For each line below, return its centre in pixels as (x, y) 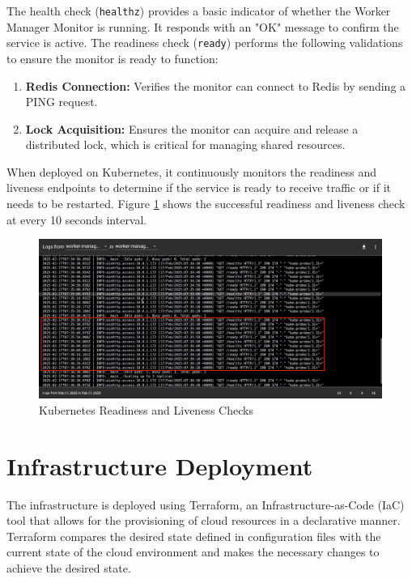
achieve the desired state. (69, 568)
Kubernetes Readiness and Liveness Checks (146, 409)
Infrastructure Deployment (160, 465)
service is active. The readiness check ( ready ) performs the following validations (205, 43)
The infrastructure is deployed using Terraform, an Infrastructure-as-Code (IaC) (206, 504)
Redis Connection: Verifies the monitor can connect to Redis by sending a (216, 85)
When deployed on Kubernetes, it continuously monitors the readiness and (192, 171)
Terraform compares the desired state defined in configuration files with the (194, 536)
